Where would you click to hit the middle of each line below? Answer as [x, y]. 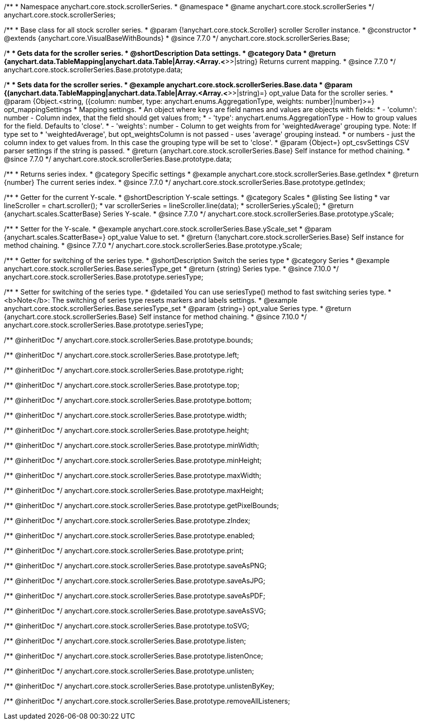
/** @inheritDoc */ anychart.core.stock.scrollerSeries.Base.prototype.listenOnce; [134, 656]
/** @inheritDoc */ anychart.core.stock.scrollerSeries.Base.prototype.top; [122, 385]
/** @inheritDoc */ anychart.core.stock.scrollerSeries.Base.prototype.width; [125, 415]
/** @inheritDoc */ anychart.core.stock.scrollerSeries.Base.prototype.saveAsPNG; [135, 566]
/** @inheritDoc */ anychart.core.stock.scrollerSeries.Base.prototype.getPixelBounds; [142, 505]
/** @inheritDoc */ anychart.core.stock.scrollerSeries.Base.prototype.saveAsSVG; [135, 611]
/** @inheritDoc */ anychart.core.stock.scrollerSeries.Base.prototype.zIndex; [127, 520]
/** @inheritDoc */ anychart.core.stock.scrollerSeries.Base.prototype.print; [124, 551]
